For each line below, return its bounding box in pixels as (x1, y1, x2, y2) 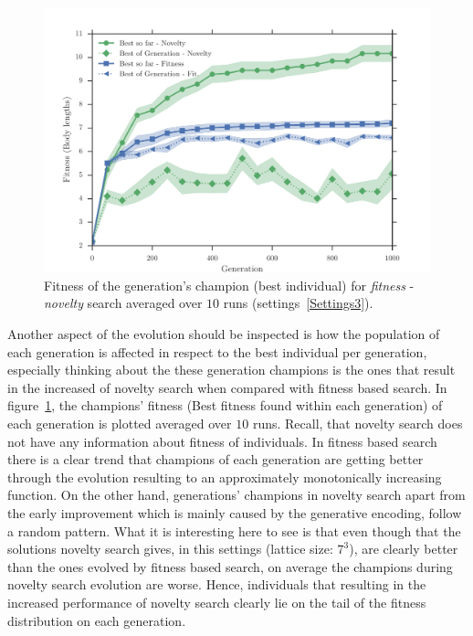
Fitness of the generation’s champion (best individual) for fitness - (44, 275, 415, 294)
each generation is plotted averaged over (7, 414, 232, 432)
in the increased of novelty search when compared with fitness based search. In (7, 377, 447, 397)
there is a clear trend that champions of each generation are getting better (7, 450, 424, 469)
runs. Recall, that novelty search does (252, 414, 463, 432)
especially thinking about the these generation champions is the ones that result (7, 360, 456, 379)
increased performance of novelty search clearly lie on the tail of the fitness (7, 592, 426, 611)
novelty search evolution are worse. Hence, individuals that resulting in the (7, 575, 426, 594)
